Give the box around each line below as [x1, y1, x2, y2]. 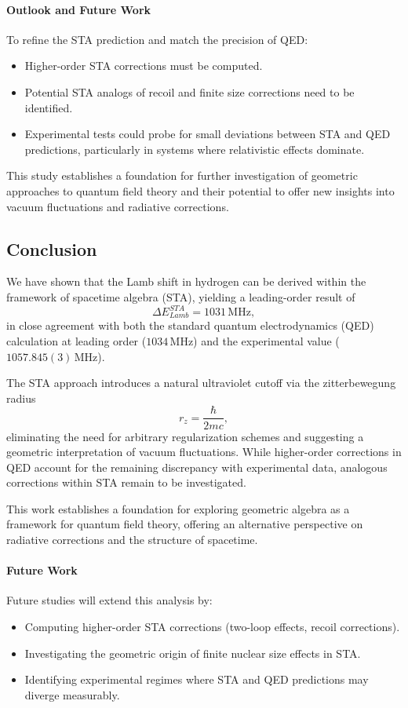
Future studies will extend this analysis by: [6, 592, 213, 608]
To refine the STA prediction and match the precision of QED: [6, 31, 308, 47]
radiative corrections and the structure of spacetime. [6, 531, 258, 548]
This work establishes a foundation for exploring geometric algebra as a [6, 500, 350, 516]
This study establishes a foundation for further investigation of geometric [6, 167, 358, 184]
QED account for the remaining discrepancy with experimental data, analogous [6, 458, 388, 475]
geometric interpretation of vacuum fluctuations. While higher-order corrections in [6, 443, 402, 460]
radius [6, 389, 36, 406]
